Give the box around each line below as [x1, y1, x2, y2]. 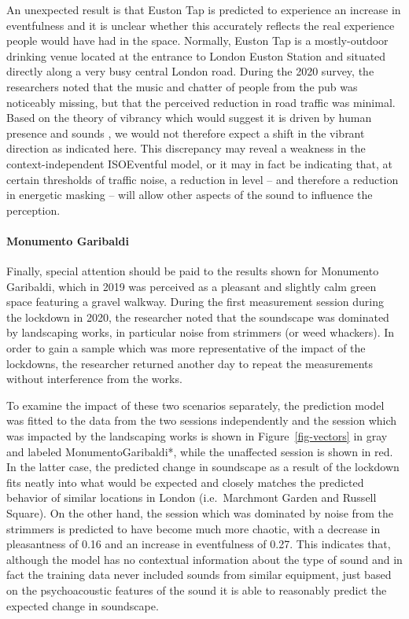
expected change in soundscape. [6, 597, 159, 613]
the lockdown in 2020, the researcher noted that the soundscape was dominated [6, 308, 389, 325]
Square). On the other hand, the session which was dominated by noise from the [6, 505, 394, 521]
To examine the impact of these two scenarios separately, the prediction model [6, 396, 385, 413]
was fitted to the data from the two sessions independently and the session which [6, 412, 397, 429]
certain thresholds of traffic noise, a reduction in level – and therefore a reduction [6, 171, 399, 187]
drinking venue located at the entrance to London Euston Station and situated [6, 47, 386, 64]
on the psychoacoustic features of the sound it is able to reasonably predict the [6, 581, 387, 598]
